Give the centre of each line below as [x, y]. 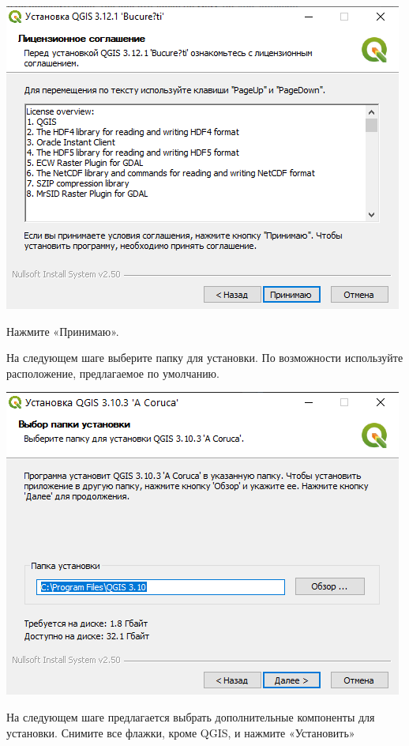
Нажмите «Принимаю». [63, 331]
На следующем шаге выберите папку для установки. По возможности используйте [205, 358]
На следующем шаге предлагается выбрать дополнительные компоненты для [191, 716]
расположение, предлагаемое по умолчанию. [113, 373]
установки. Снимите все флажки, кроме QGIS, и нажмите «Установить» [181, 732]
